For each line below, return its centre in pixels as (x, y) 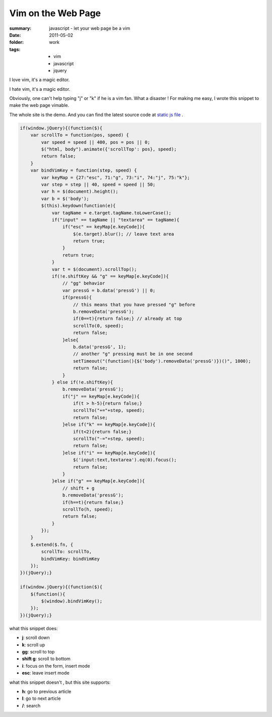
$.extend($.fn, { (52, 544)
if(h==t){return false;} (93, 502)
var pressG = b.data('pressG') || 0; (109, 290)
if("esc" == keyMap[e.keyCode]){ (104, 227)
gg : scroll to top (38, 651)
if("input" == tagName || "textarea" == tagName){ (116, 220)
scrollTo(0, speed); (98, 326)
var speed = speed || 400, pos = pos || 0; (96, 142)
